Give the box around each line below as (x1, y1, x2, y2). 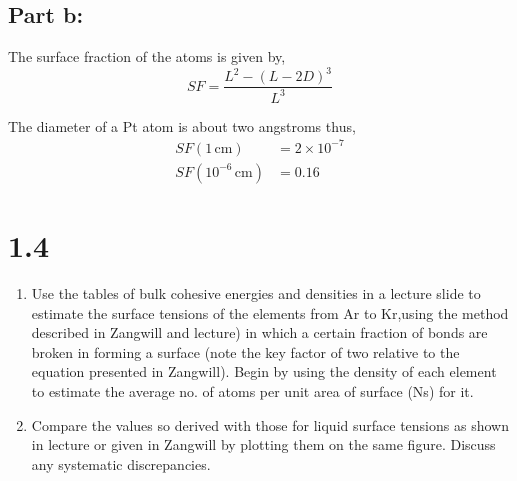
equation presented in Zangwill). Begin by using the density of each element (31, 361, 497, 382)
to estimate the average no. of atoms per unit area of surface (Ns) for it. (31, 380, 474, 401)
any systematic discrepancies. (31, 453, 211, 474)
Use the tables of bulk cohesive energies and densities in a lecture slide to (31, 282, 481, 303)
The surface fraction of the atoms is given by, (8, 46, 286, 67)
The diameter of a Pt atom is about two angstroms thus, (8, 115, 356, 136)
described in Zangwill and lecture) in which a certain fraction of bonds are (31, 322, 488, 343)
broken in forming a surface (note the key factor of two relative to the (31, 341, 460, 362)
